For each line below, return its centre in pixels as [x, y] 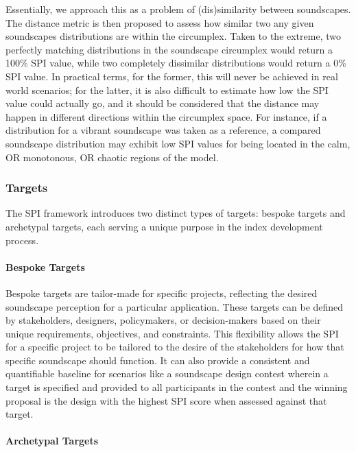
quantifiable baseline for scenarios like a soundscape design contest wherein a [167, 373]
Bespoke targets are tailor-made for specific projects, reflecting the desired [162, 293]
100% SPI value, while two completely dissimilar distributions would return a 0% [176, 63]
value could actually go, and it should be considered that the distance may [163, 103]
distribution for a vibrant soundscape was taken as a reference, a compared [163, 130]
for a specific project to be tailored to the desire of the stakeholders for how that [175, 347]
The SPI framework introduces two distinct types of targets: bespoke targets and [176, 213]
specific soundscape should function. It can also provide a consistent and [158, 360]
